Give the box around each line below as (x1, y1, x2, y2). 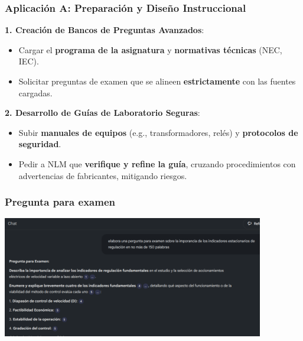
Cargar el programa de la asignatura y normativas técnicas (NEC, (18, 43, 282, 56)
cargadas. (18, 86, 53, 99)
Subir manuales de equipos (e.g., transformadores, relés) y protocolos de (18, 126, 298, 138)
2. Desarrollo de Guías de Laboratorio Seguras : (5, 106, 200, 119)
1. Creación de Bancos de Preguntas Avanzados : (5, 24, 204, 36)
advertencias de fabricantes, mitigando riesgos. (18, 169, 187, 181)
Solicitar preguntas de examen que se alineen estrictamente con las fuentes (18, 75, 296, 87)
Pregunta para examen (5, 194, 115, 209)
